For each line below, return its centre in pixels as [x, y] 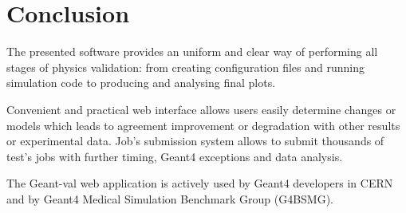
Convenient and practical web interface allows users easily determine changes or [201, 109]
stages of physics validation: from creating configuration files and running [185, 67]
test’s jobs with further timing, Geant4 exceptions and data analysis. [175, 156]
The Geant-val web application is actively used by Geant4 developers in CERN [200, 183]
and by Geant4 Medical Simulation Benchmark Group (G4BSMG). [170, 198]
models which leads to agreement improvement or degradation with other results [203, 125]
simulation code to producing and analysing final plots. [141, 83]
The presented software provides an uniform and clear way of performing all [192, 51]
